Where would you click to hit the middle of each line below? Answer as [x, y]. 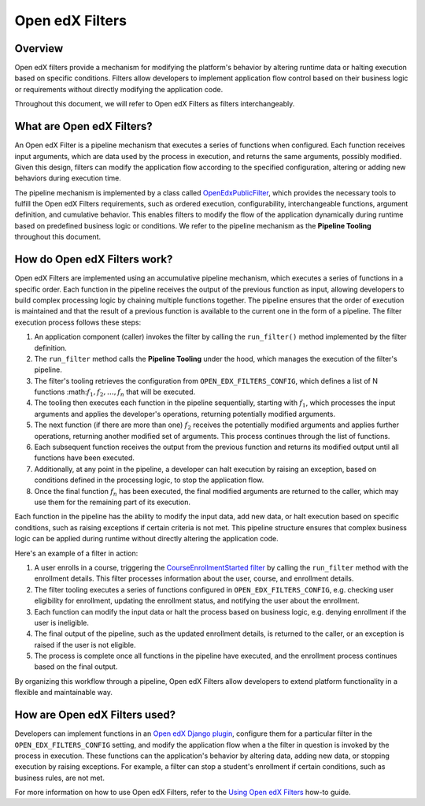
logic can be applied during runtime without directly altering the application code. [146, 539]
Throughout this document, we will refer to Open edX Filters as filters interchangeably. [155, 104]
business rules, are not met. [60, 778]
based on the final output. [76, 667]
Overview [39, 48]
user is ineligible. [62, 622]
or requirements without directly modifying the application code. [119, 89]
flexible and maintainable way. [64, 693]
